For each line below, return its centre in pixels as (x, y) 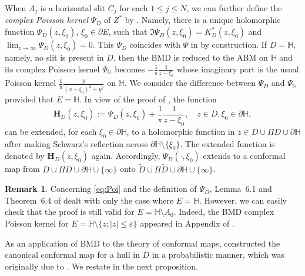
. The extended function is (227, 143)
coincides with (155, 44)
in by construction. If (229, 44)
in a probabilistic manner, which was (218, 255)
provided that (29, 99)
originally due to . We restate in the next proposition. (101, 266)
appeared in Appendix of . (187, 223)
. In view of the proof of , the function (148, 99)
